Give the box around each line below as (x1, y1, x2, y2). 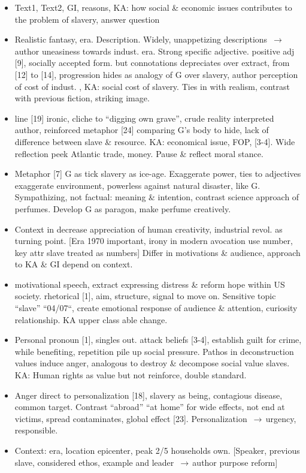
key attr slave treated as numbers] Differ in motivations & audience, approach (14, 246, 301, 258)
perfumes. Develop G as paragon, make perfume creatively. (14, 202, 231, 215)
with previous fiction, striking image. (14, 92, 150, 104)
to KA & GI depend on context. (14, 258, 133, 270)
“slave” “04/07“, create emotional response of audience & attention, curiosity (14, 302, 298, 314)
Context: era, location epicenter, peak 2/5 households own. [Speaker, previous (14, 444, 300, 456)
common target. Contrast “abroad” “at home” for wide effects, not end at (14, 400, 285, 413)
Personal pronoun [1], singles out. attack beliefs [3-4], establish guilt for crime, (14, 333, 302, 346)
